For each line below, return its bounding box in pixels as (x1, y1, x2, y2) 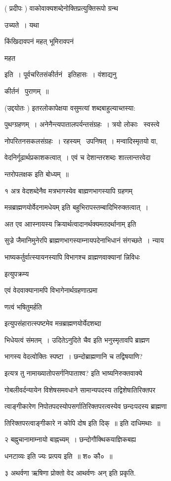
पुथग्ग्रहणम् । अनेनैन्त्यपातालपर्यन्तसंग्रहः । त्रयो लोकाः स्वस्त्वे (4, 119, 160, 129)
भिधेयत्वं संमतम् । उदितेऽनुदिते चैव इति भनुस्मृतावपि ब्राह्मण (4, 334, 150, 345)
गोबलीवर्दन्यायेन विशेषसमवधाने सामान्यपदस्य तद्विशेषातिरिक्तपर (4, 384, 156, 395)
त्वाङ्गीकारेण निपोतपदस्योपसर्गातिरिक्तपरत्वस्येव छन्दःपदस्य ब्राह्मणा (4, 401, 167, 411)
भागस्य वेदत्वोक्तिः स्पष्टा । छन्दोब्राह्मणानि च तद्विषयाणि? (4, 351, 143, 361)
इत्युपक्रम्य (4, 268, 29, 279)
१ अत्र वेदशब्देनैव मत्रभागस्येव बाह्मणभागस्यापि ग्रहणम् (4, 185, 132, 196)
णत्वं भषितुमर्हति (4, 301, 42, 312)
